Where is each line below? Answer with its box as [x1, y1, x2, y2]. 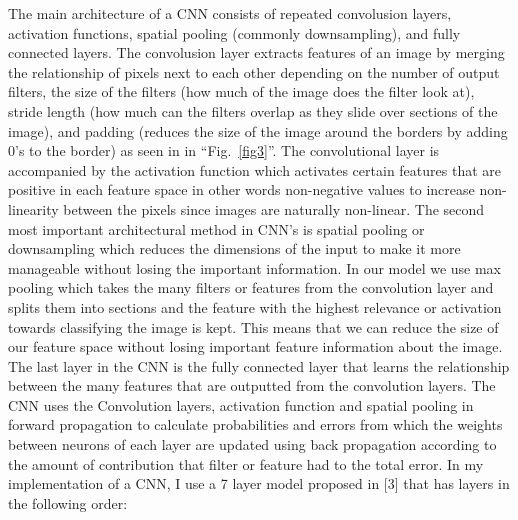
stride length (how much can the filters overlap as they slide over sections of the [8, 100, 498, 121]
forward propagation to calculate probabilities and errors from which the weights [8, 414, 503, 435]
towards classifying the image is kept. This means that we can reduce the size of [8, 316, 499, 337]
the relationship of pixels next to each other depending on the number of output [8, 61, 500, 82]
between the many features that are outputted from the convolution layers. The [8, 375, 496, 396]
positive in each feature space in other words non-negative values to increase [8, 179, 475, 200]
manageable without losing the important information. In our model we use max [8, 257, 502, 278]
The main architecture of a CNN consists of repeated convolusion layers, [8, 3, 452, 23]
